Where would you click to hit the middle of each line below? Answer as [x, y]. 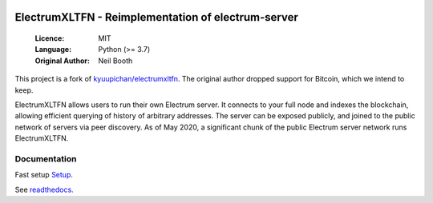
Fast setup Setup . [44, 175]
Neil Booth [115, 61]
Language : [53, 50]
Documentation [46, 158]
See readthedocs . [44, 189]
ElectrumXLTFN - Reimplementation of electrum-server [156, 17]
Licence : [50, 38]
